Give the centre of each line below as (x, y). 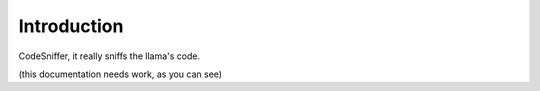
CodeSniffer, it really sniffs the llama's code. (109, 56)
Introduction (71, 26)
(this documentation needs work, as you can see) (120, 74)
